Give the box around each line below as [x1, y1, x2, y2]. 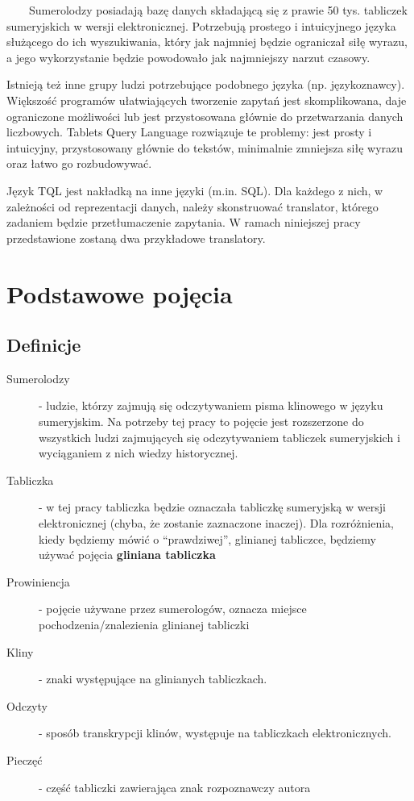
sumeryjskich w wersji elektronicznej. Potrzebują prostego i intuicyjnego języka [6, 17, 396, 34]
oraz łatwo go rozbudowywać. [6, 155, 152, 172]
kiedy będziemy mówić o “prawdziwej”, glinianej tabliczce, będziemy [39, 530, 376, 547]
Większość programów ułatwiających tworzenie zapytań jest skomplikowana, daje [6, 91, 407, 108]
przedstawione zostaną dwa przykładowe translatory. [6, 229, 266, 246]
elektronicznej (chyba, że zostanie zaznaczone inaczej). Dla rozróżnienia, [39, 515, 394, 532]
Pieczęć [6, 751, 43, 768]
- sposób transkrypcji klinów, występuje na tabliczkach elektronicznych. [39, 724, 391, 741]
